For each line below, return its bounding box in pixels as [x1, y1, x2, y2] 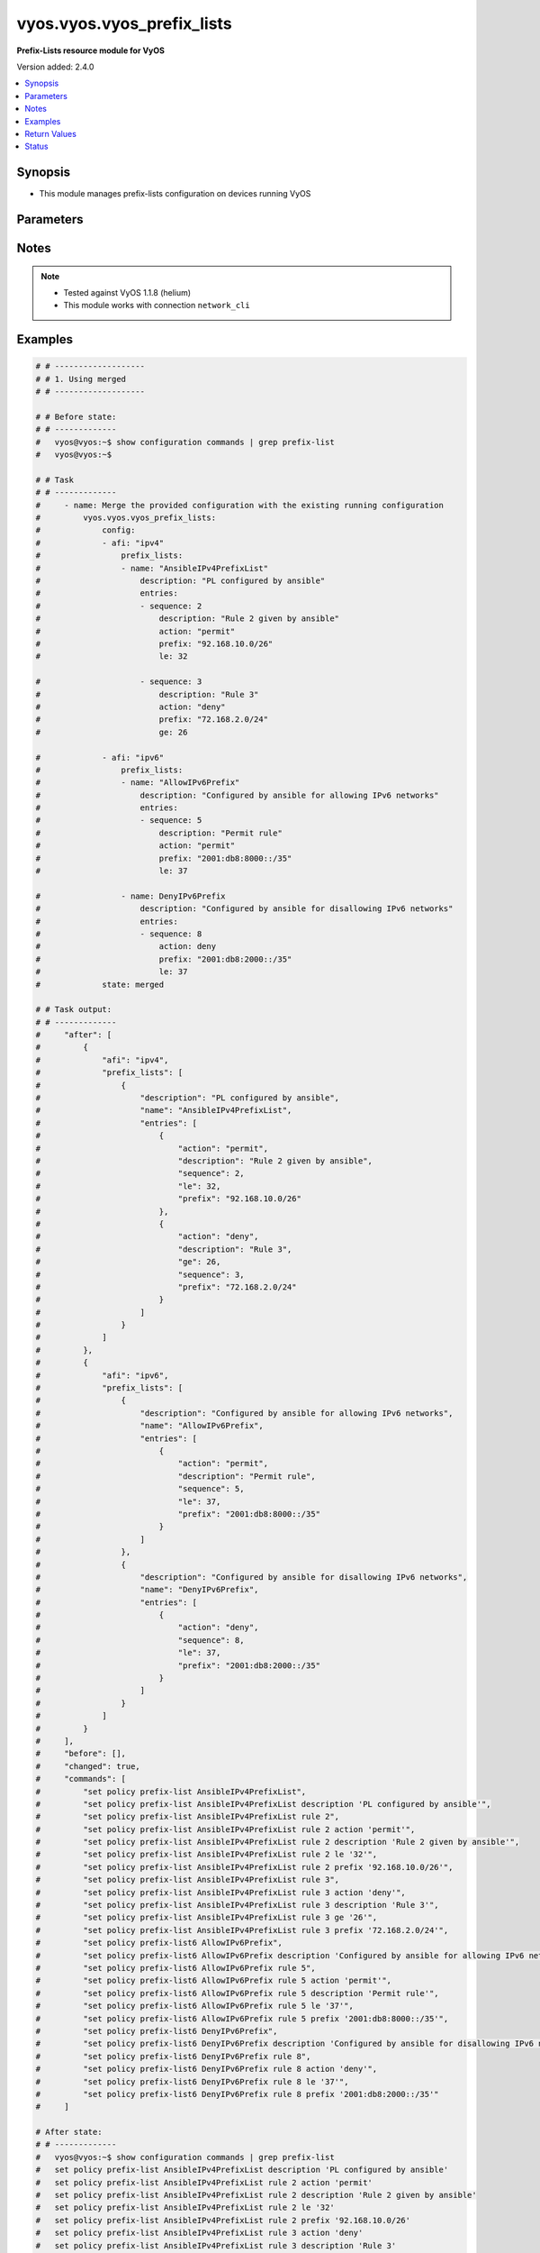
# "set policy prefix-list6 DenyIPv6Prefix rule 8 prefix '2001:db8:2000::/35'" [35, 2089, 440, 2099]
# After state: [35, 2127, 103, 2138]
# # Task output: [35, 1005, 112, 1015]
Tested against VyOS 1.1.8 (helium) [63, 287, 192, 297]
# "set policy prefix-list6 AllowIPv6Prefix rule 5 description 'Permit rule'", [35, 1988, 440, 1998]
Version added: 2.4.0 [16, 61, 94, 72]
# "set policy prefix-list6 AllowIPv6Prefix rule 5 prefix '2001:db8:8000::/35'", [35, 2013, 449, 2023]
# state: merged [35, 979, 165, 990]
